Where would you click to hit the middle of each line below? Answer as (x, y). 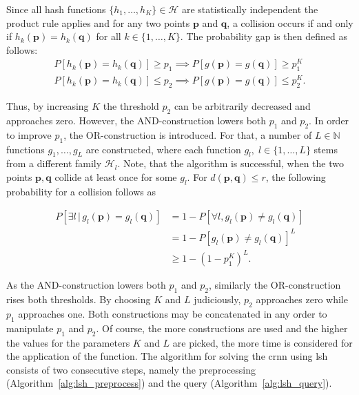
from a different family (54, 163)
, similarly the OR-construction (275, 285)
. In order (329, 120)
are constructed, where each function (163, 149)
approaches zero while (302, 299)
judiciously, (217, 299)
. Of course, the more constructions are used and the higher (222, 328)
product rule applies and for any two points (98, 22)
